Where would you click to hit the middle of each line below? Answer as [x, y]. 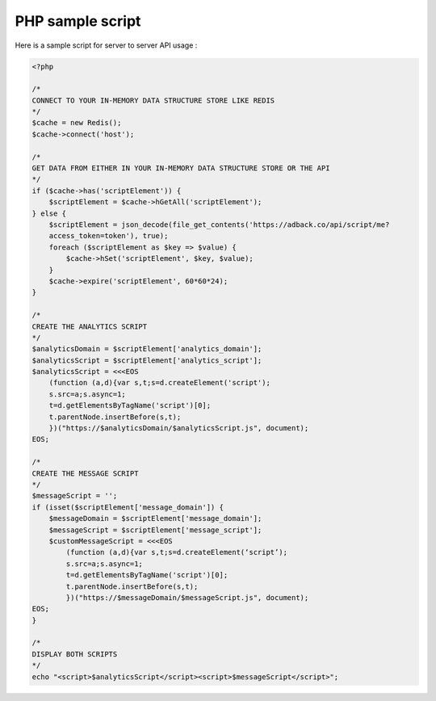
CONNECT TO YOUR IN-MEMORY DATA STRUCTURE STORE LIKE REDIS [153, 100]
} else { [49, 213]
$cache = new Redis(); [77, 123]
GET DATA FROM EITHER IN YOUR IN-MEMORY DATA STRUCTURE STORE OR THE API [181, 168]
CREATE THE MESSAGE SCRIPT [85, 473]
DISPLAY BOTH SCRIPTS [75, 654]
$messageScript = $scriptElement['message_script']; [155, 530]
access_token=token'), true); [109, 236]
